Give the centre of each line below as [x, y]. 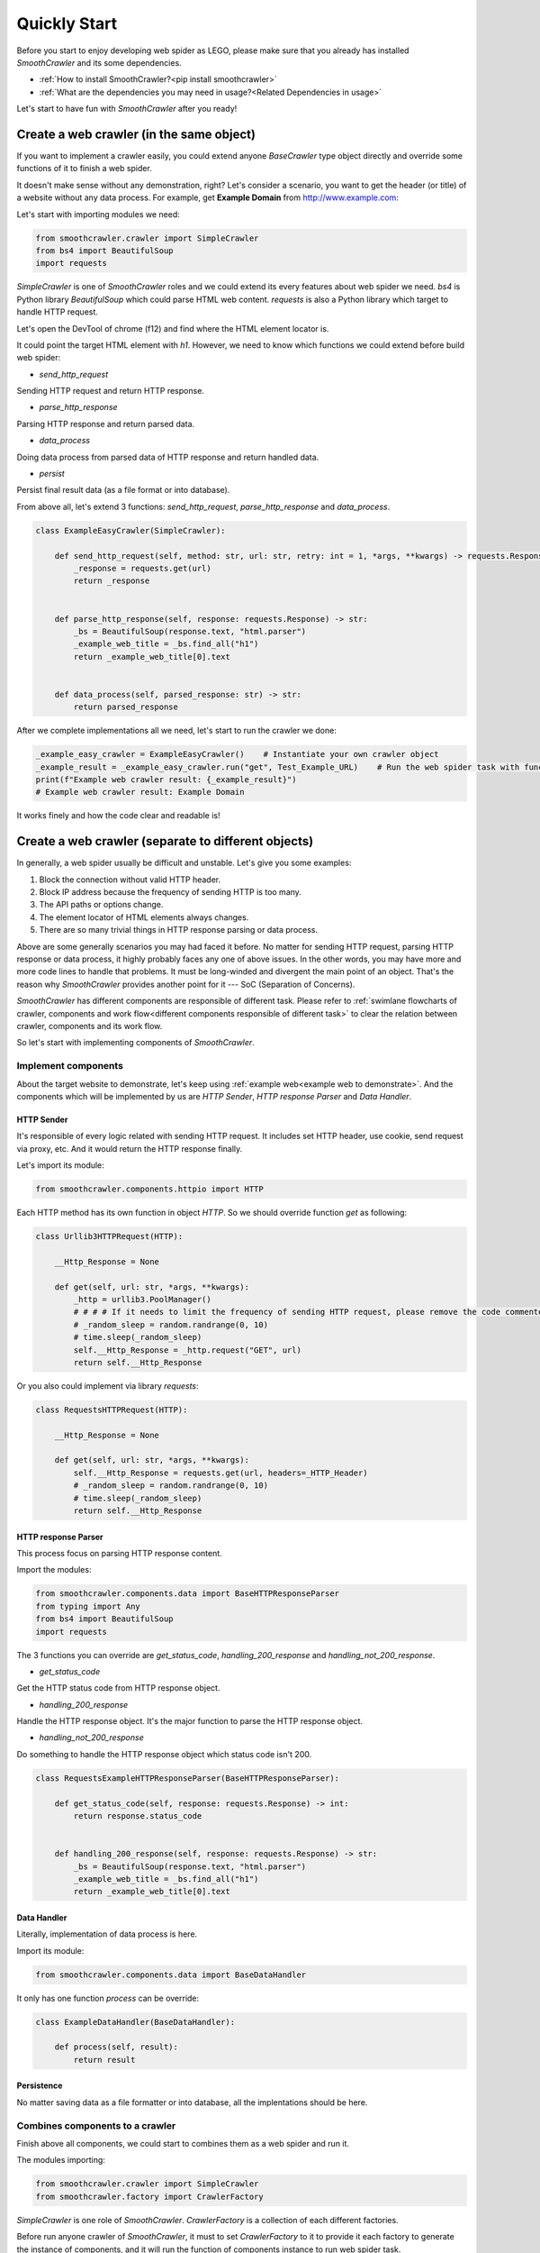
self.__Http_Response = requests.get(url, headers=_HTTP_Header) [220, 1473]
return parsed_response [126, 707]
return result [104, 2060]
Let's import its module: [61, 1165]
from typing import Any [88, 1606]
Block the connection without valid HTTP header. [130, 880]
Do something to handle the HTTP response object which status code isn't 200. [164, 1754]
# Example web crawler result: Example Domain [140, 792]
